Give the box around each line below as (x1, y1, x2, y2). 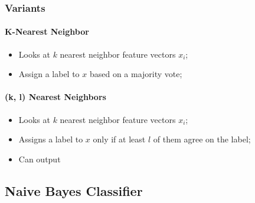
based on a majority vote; (89, 68, 182, 80)
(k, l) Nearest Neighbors (5, 91, 106, 103)
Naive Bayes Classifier (5, 181, 143, 199)
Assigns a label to (18, 133, 83, 145)
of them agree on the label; (153, 133, 251, 145)
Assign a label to (18, 68, 80, 80)
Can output (18, 152, 61, 165)
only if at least (93, 133, 146, 145)
